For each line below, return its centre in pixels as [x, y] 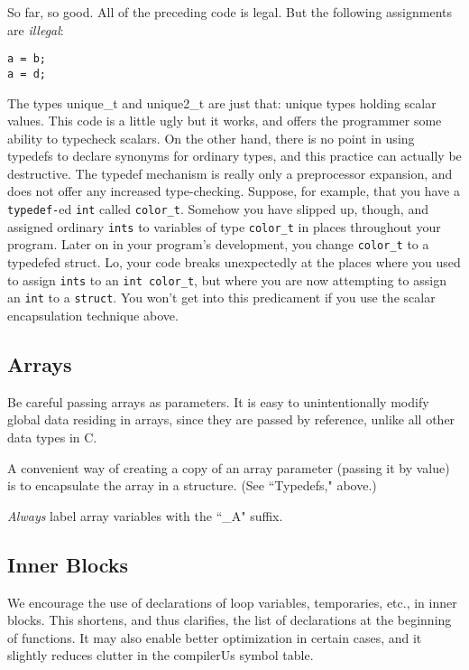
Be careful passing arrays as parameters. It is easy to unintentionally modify [218, 401]
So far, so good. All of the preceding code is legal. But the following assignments [230, 12]
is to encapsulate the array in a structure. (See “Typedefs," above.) [192, 485]
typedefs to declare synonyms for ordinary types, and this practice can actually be [234, 156]
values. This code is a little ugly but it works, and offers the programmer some [225, 121]
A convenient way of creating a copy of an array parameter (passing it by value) [229, 467]
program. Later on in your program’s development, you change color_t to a [218, 244]
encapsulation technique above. [93, 315]
